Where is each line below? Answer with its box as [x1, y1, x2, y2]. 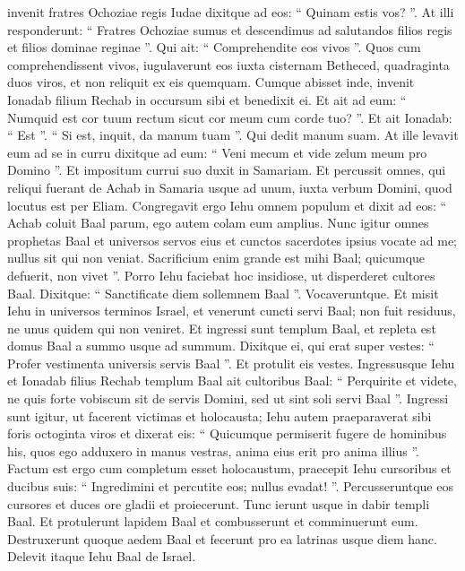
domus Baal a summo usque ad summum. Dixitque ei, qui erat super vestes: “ [7, 336, 435, 355]
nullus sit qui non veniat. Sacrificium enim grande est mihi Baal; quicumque [7, 248, 426, 267]
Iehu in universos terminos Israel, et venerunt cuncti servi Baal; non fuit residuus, [7, 301, 456, 320]
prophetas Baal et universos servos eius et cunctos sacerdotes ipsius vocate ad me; [7, 230, 457, 249]
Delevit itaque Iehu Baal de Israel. [7, 547, 196, 566]
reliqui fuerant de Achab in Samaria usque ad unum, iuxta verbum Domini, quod [7, 177, 452, 196]
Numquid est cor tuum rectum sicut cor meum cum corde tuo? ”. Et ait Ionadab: [7, 108, 452, 126]
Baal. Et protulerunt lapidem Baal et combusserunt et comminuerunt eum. [7, 512, 418, 531]
